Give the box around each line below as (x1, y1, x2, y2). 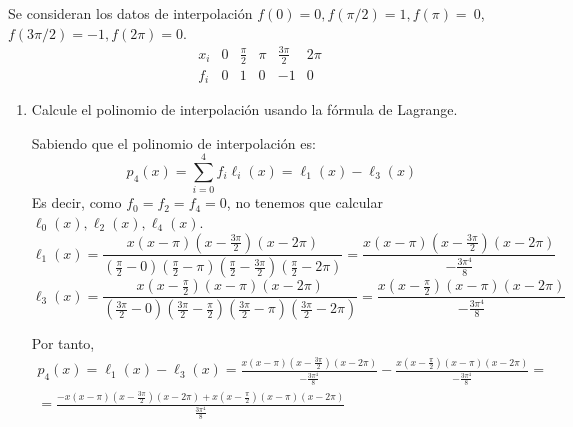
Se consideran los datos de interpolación (8, 3, 253, 23)
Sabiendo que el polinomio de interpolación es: (31, 132, 316, 153)
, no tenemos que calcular (226, 192, 383, 213)
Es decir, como (31, 192, 122, 213)
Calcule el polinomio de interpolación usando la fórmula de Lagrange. (31, 99, 458, 120)
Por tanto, (31, 333, 95, 354)
